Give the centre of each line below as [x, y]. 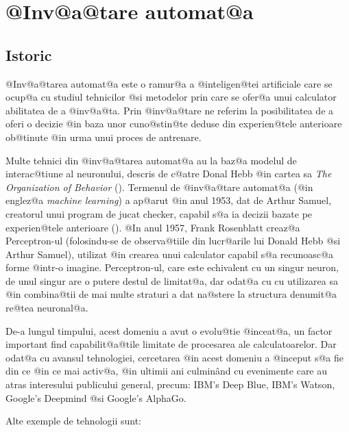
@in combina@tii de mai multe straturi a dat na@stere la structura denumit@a [171, 294]
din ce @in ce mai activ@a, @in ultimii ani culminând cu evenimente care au [167, 371]
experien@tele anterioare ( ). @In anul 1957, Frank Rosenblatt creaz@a [153, 227]
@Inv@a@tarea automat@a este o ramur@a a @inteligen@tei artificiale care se [169, 83]
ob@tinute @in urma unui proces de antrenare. [104, 137]
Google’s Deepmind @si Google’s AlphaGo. [96, 397]
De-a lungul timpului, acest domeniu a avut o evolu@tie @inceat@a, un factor [169, 330]
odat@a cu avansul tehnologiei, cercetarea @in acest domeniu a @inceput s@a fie [175, 357]
